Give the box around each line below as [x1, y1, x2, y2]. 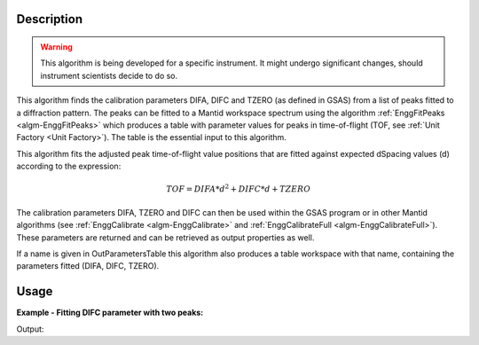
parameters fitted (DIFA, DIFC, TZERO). [16, 261, 160, 271]
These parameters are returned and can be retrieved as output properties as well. [16, 231, 315, 243]
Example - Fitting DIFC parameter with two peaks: [16, 307, 204, 318]
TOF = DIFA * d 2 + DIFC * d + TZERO [166, 183, 310, 194]
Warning [40, 42, 73, 52]
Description [16, 12, 83, 27]
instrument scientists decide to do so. [40, 70, 178, 81]
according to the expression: [16, 161, 122, 172]
